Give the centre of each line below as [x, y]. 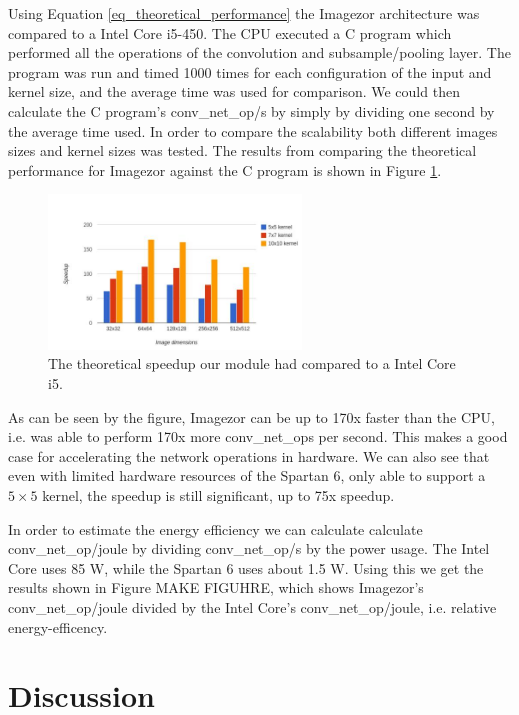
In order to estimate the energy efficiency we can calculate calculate [215, 528]
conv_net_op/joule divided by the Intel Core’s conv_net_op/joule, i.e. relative [252, 607]
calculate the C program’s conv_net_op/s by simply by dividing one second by [251, 110]
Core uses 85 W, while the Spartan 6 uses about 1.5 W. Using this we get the [246, 567]
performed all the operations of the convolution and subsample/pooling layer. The [259, 52]
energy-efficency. [58, 626]
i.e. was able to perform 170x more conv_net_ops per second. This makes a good [258, 436]
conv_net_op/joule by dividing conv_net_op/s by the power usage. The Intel [249, 548]
